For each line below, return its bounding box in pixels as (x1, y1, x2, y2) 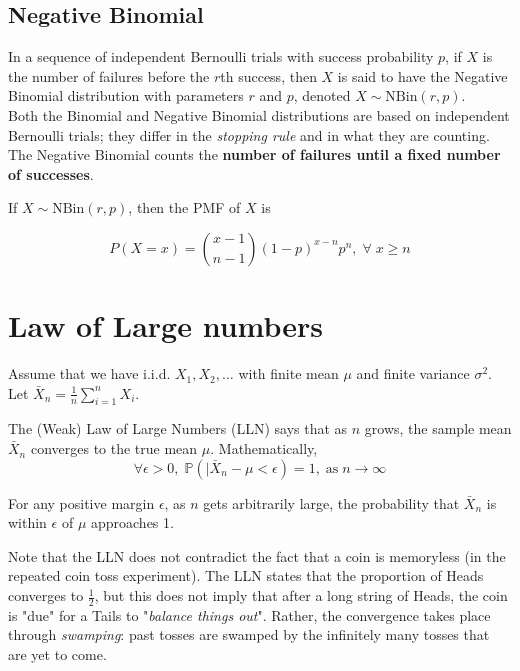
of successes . (8, 163, 94, 184)
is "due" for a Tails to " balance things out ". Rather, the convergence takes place (8, 604, 491, 625)
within (8, 512, 47, 533)
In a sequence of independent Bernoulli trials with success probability (8, 46, 434, 67)
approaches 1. (90, 512, 174, 533)
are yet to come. (8, 644, 107, 665)
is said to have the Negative (337, 65, 508, 86)
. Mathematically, (210, 438, 318, 459)
